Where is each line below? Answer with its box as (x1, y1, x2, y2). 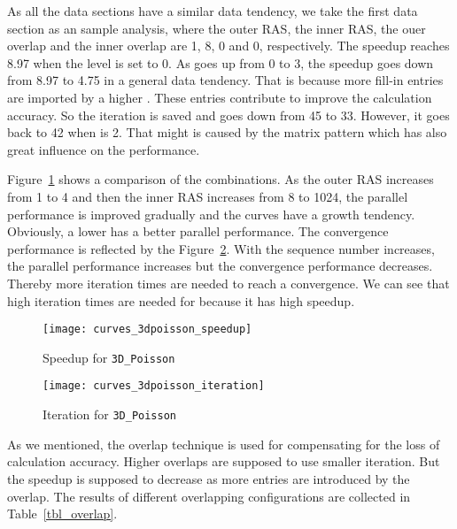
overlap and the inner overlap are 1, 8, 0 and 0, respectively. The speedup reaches (7, 36, 450, 55)
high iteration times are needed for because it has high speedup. (7, 291, 355, 310)
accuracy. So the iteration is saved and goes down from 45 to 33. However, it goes (7, 105, 450, 124)
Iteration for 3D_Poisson (43, 405, 177, 424)
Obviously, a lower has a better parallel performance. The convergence (7, 222, 389, 241)
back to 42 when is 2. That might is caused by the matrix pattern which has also (7, 123, 447, 142)
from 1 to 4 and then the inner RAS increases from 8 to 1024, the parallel (7, 187, 408, 205)
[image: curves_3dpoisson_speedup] (43, 323, 252, 336)
